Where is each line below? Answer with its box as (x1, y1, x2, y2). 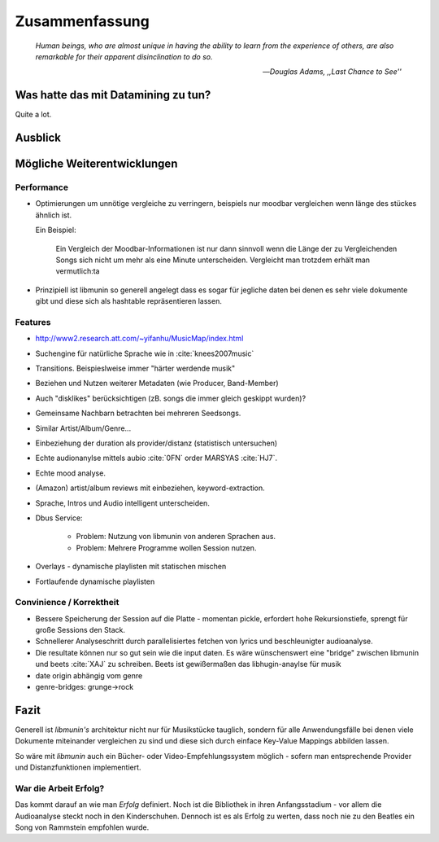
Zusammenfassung (15, 12, 150, 30)
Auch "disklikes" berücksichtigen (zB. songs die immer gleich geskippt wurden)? (35, 393, 306, 403)
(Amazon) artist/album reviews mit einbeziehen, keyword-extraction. (35, 483, 266, 493)
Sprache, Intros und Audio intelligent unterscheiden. (35, 498, 211, 508)
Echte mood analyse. (35, 468, 106, 478)
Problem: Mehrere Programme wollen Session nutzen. (76, 542, 257, 553)
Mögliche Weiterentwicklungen (15, 157, 178, 171)
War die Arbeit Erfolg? (15, 783, 105, 794)
